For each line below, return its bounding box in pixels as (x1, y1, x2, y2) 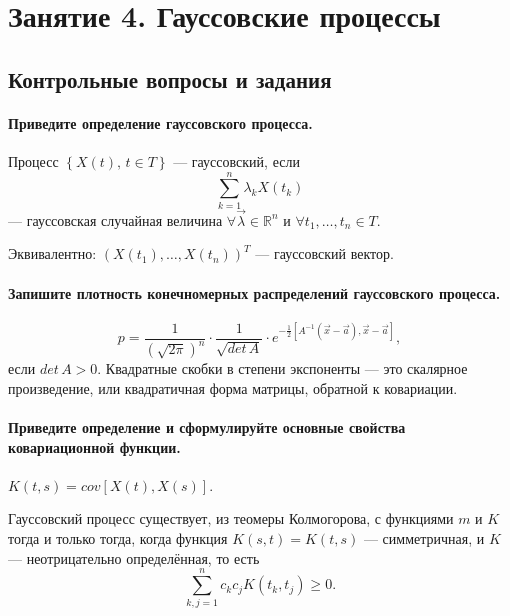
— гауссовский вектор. (255, 243, 394, 264)
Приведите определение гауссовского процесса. (8, 112, 313, 133)
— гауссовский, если (173, 150, 300, 171)
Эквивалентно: (8, 243, 97, 264)
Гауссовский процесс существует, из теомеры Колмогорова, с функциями (8, 508, 454, 529)
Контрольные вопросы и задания (8, 63, 332, 94)
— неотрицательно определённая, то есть (8, 547, 260, 568)
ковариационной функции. (8, 436, 181, 457)
